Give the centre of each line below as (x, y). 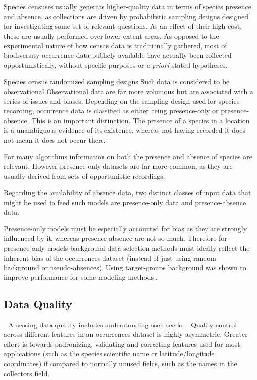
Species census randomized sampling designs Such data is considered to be (117, 81)
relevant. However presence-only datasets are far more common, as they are (118, 166)
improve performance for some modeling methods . (81, 277)
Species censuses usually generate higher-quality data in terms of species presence (128, 6)
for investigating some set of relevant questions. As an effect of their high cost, (123, 26)
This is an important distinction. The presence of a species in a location (140, 120)
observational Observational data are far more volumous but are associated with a (129, 91)
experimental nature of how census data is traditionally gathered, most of (116, 45)
